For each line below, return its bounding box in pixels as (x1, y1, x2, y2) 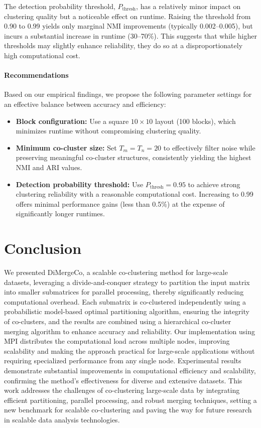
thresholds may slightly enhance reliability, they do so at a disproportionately (4, 40, 243, 51)
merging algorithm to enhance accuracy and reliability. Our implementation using (4, 326, 255, 336)
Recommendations (4, 70, 69, 80)
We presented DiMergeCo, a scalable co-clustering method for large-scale (4, 267, 228, 277)
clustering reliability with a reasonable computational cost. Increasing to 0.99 (16, 189, 253, 199)
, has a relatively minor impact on (136, 1, 241, 11)
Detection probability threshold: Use (16, 179, 144, 189)
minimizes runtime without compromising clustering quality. (16, 125, 201, 136)
